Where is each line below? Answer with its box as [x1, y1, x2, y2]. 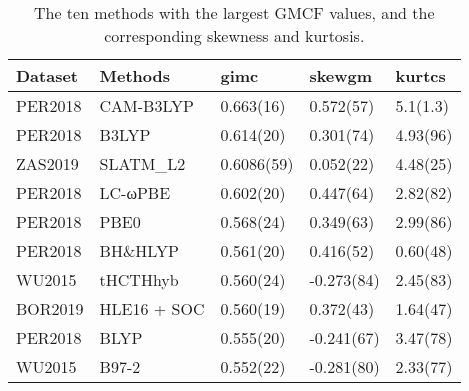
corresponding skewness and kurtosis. [104, 24, 365, 47]
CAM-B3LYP [99, 94, 195, 117]
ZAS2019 [16, 152, 79, 175]
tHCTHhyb [99, 268, 179, 291]
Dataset [16, 64, 79, 87]
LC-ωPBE [99, 181, 171, 204]
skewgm [309, 64, 373, 87]
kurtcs [395, 64, 446, 87]
